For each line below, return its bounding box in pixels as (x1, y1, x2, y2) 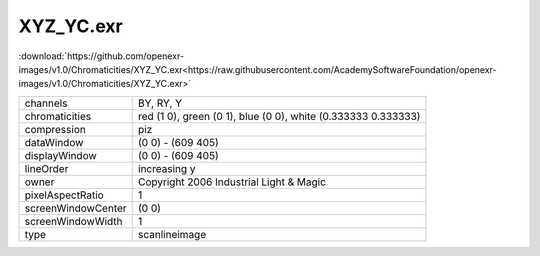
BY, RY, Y (138, 96, 183, 110)
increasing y (138, 161, 196, 175)
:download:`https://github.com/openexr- (18, 50, 185, 62)
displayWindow (24, 148, 97, 162)
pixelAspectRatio (24, 188, 104, 202)
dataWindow (24, 135, 84, 149)
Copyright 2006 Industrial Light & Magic (138, 175, 327, 189)
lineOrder (24, 161, 69, 175)
